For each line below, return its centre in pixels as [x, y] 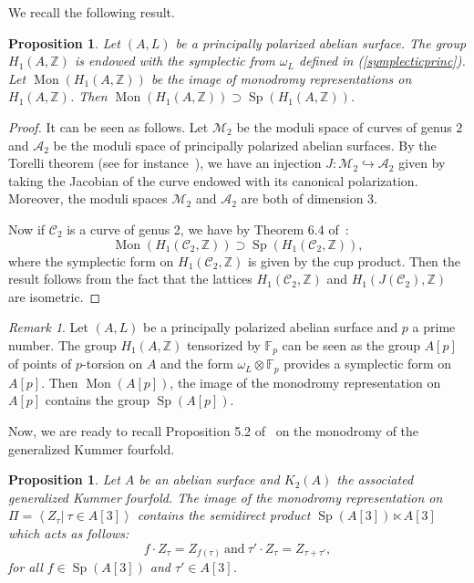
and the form [197, 364]
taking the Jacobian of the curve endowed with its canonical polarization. [213, 180]
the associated [375, 479]
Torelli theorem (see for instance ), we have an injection [165, 163]
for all [26, 567]
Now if [27, 229]
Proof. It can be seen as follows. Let [108, 126]
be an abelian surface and [209, 479]
